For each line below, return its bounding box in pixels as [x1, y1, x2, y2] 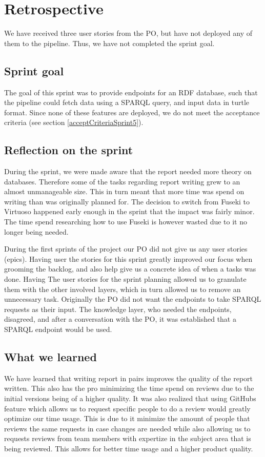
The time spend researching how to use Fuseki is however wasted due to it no [4, 216, 247, 227]
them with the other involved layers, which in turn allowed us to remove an [4, 283, 241, 294]
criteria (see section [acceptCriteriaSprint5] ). [4, 117, 144, 128]
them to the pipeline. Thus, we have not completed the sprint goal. [4, 37, 215, 48]
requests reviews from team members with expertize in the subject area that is [4, 433, 251, 444]
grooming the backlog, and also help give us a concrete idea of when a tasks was [4, 263, 256, 274]
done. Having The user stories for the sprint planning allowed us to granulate [4, 274, 247, 284]
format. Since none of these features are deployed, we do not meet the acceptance [4, 107, 260, 117]
